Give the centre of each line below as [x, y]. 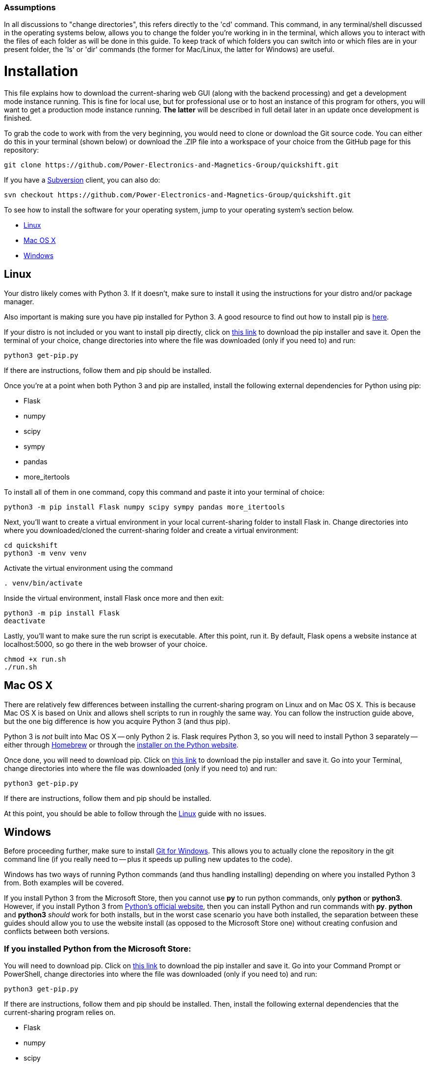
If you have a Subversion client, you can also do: [82, 180]
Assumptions [30, 7]
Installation [41, 71]
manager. [19, 301]
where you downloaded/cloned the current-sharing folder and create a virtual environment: [151, 530]
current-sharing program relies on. [60, 1013]
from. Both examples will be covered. [64, 883]
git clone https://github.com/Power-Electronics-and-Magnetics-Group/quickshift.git [171, 165]
